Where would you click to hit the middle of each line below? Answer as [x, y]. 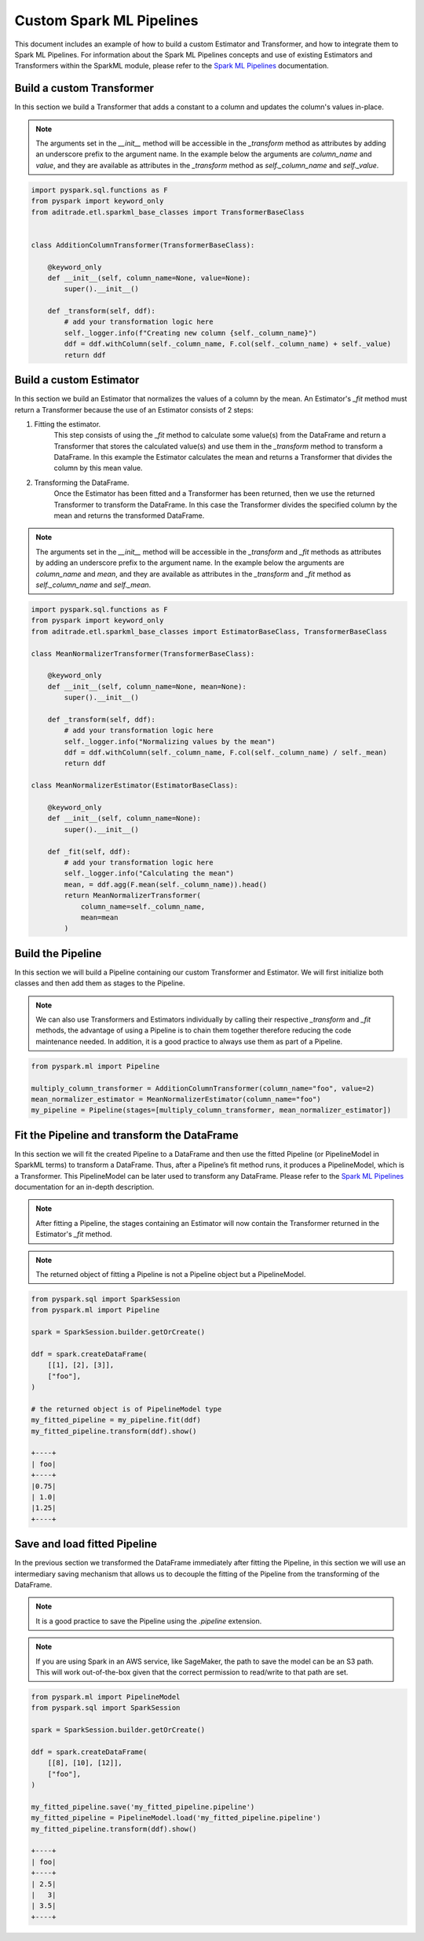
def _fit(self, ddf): [89, 851]
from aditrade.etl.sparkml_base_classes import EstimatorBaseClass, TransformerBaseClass [209, 631]
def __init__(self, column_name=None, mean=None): [147, 686]
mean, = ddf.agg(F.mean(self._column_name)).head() [166, 884]
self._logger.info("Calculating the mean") [149, 873]
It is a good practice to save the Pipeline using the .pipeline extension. [149, 1621]
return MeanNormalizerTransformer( [133, 895]
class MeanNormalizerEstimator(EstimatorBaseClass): [135, 785]
